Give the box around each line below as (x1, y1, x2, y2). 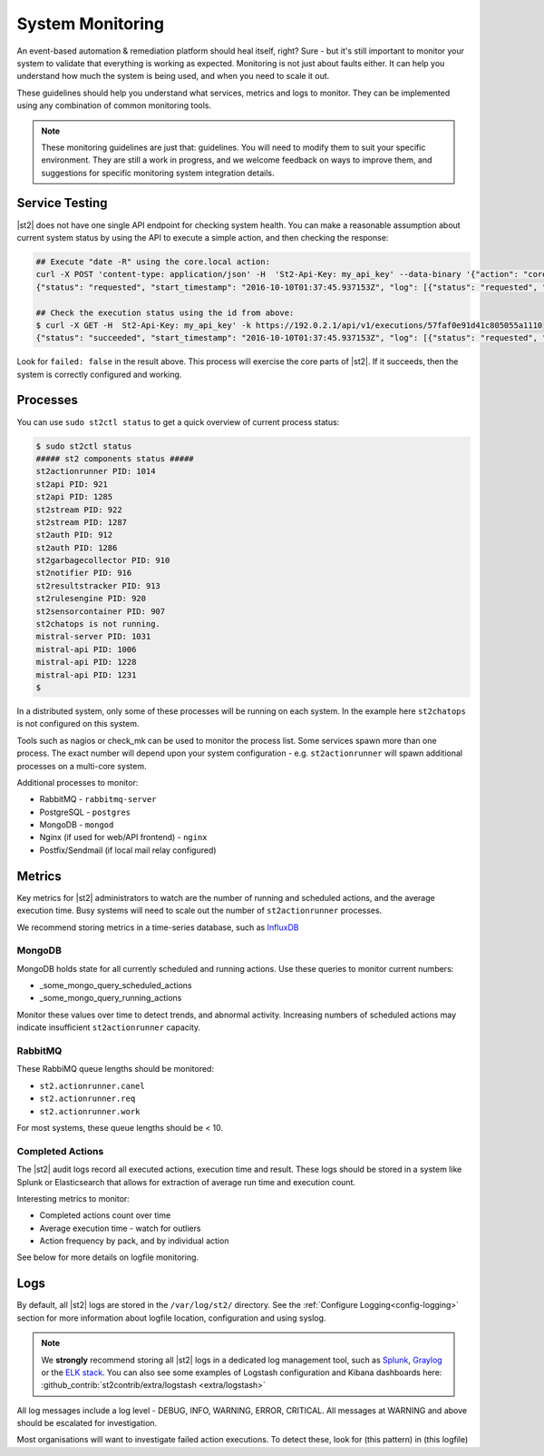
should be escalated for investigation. (16, 1418, 158, 1429)
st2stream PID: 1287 (35, 517, 127, 527)
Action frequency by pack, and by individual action (39, 1235, 229, 1246)
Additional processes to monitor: (16, 777, 139, 787)
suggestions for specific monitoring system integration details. (41, 167, 275, 178)
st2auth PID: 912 (35, 530, 113, 540)
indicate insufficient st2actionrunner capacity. (16, 1022, 201, 1033)
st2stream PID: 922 (35, 504, 122, 515)
